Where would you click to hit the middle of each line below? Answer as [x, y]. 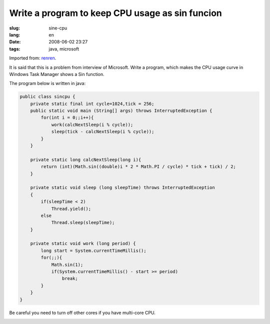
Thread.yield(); [71, 208]
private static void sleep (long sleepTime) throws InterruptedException [122, 188]
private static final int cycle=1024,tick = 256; [92, 103]
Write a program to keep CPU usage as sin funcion [116, 13]
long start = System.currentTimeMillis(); [94, 250]
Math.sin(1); [67, 264]
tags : [15, 49]
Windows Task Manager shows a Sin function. [57, 74]
